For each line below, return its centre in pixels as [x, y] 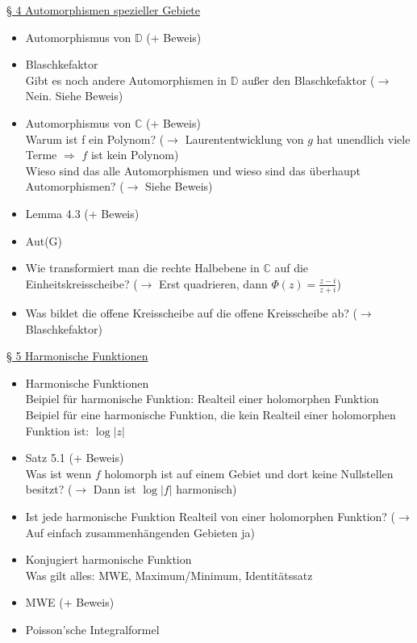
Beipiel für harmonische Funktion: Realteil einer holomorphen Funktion [202, 399]
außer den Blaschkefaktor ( [309, 80]
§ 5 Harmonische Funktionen [77, 356]
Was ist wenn [58, 473]
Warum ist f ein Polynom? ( [95, 139]
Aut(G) [44, 240]
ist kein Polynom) [135, 155]
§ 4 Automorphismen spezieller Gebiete [104, 10]
